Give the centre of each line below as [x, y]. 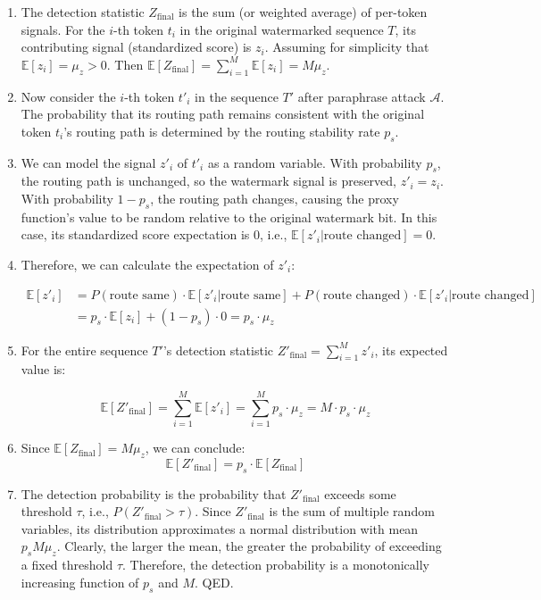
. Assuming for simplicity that [347, 47]
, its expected [411, 350]
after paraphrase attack [362, 96]
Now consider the [68, 96]
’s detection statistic [218, 350]
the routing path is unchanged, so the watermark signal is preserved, [208, 181]
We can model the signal [88, 162]
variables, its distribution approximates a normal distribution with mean [220, 528]
